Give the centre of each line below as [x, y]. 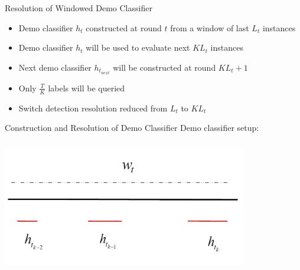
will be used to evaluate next [138, 47]
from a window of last [210, 27]
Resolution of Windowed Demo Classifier [79, 8]
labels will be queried [87, 88]
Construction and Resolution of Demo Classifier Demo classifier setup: [132, 128]
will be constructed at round [164, 67]
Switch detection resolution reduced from [93, 108]
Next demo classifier [55, 67]
